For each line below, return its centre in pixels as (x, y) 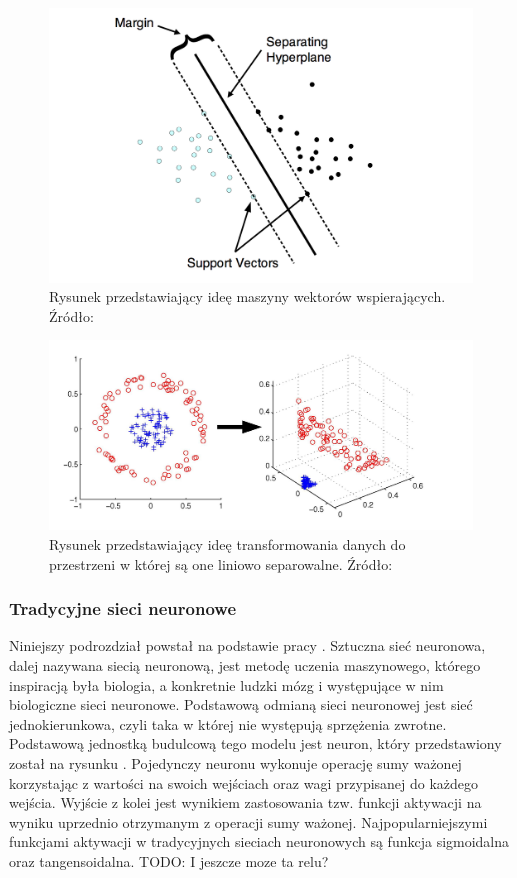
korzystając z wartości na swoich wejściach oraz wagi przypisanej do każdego (244, 782)
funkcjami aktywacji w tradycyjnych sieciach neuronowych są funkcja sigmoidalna (259, 841)
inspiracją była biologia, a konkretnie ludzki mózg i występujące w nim (226, 684)
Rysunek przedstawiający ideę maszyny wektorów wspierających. (247, 296)
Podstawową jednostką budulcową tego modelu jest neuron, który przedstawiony (255, 743)
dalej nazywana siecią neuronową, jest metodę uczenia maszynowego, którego (245, 664)
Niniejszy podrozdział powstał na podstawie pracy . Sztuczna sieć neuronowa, (247, 645)
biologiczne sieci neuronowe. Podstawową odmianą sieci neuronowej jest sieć (241, 704)
